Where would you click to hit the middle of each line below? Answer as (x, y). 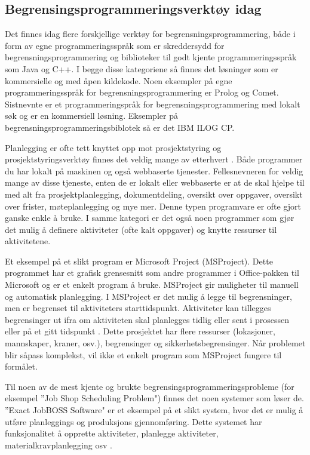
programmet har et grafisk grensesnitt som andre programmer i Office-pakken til (152, 273)
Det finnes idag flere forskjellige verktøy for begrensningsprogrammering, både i (150, 34)
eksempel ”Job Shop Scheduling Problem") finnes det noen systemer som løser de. (154, 398)
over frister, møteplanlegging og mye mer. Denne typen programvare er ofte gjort (153, 206)
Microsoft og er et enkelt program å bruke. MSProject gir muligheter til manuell (152, 285)
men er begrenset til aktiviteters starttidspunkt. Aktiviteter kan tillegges (138, 308)
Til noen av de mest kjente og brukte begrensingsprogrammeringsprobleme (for (150, 386)
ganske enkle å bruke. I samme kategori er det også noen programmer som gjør (150, 218)
